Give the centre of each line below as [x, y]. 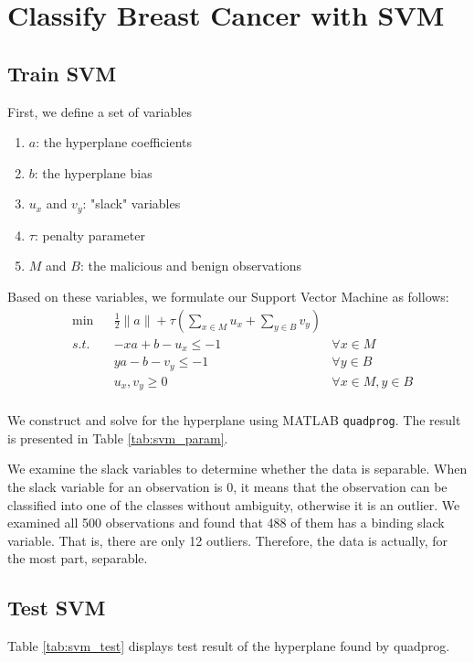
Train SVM [62, 73]
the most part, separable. [78, 558]
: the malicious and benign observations [191, 266]
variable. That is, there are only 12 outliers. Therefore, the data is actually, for [227, 540]
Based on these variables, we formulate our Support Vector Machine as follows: [228, 296]
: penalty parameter [90, 235]
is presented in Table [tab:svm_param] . [118, 438]
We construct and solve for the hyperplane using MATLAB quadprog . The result [234, 420]
